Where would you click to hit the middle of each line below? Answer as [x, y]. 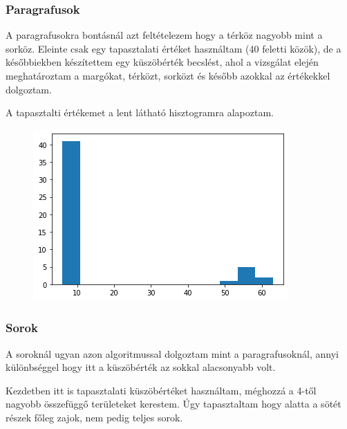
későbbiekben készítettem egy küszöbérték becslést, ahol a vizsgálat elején [162, 62]
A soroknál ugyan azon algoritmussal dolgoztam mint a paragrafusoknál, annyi [172, 353]
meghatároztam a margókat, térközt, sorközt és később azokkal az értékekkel [168, 75]
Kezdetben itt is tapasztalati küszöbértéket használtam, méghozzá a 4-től [161, 390]
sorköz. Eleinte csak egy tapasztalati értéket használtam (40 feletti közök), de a [173, 48]
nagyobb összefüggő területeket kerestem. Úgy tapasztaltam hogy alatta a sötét [173, 404]
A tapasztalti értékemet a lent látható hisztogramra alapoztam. [140, 112]
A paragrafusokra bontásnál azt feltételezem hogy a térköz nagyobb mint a [164, 35]
